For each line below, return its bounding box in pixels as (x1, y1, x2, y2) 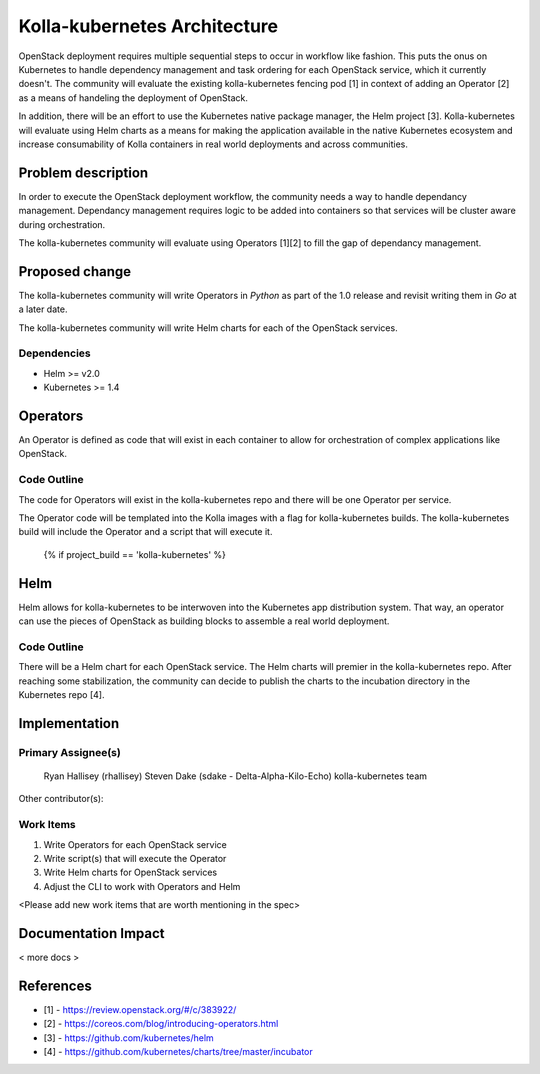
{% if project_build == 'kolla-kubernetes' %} (43, 548, 227, 560)
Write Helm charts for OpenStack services (43, 866, 218, 879)
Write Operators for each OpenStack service (43, 838, 227, 850)
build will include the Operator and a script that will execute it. (18, 526, 273, 538)
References (18, 977, 92, 994)
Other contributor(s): (18, 793, 104, 805)
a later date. (18, 303, 68, 315)
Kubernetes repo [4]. (18, 689, 105, 701)
